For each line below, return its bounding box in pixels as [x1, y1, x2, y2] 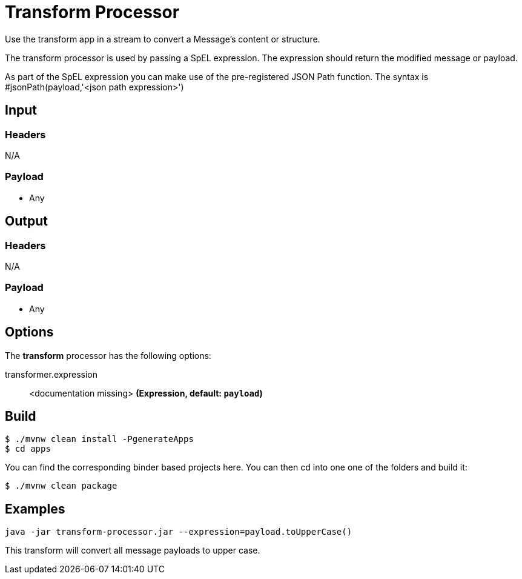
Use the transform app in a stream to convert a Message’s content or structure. [5, 33, 320, 44]
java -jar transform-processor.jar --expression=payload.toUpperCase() [5, 527, 352, 537]
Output [5, 213, 48, 229]
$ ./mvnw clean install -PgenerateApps [5, 434, 194, 444]
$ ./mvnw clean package [5, 481, 117, 491]
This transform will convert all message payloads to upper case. [5, 545, 260, 556]
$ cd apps [5, 444, 51, 454]
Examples [5, 501, 65, 517]
